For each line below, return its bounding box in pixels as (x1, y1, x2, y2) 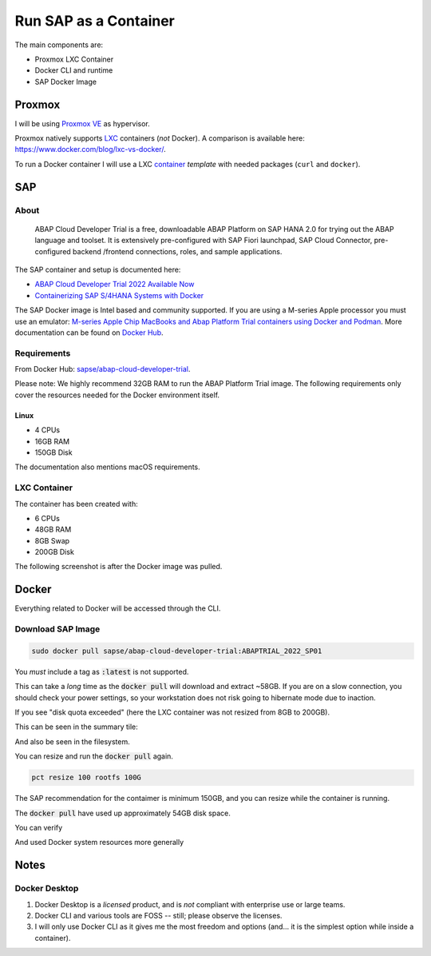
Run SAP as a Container (14, 12, 175, 30)
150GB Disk (34, 448, 73, 457)
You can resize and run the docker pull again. (14, 751, 173, 761)
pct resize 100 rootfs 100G (31, 773, 141, 783)
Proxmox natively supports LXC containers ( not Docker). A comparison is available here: (14, 133, 305, 143)
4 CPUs (34, 425, 60, 435)
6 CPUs (34, 513, 60, 523)
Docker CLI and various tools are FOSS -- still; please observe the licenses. (34, 910, 283, 920)
